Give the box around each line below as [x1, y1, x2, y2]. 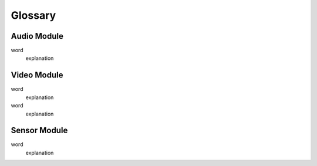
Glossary [11, 9, 56, 22]
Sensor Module [11, 126, 68, 135]
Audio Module [11, 31, 64, 41]
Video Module [11, 70, 63, 80]
